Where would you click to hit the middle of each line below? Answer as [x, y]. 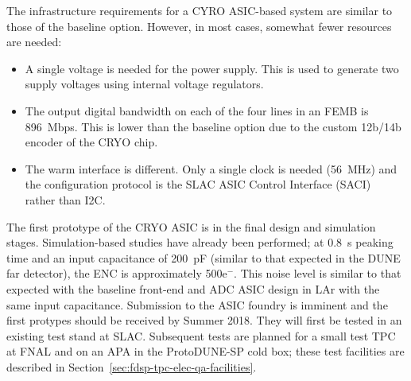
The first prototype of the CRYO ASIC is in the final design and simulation [191, 226]
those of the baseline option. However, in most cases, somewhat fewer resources [199, 26]
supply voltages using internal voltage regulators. [144, 84]
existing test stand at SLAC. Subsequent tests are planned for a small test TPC [201, 335]
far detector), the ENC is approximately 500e [117, 273]
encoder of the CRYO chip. [91, 142]
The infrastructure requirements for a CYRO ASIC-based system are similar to [200, 10]
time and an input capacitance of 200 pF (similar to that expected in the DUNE [204, 257]
